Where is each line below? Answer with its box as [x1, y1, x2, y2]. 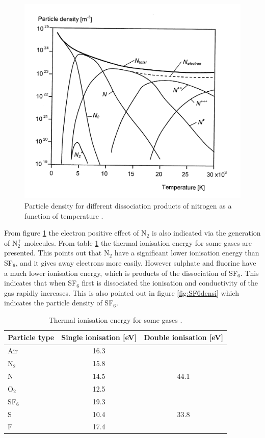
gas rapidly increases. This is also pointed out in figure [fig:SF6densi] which [4, 287, 239, 298]
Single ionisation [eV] [61, 332, 137, 343]
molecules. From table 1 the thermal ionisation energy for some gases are [24, 237, 252, 248]
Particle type [8, 332, 55, 343]
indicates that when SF [4, 277, 77, 288]
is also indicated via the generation [151, 227, 261, 238]
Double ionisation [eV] [144, 332, 223, 343]
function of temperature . [24, 210, 103, 221]
